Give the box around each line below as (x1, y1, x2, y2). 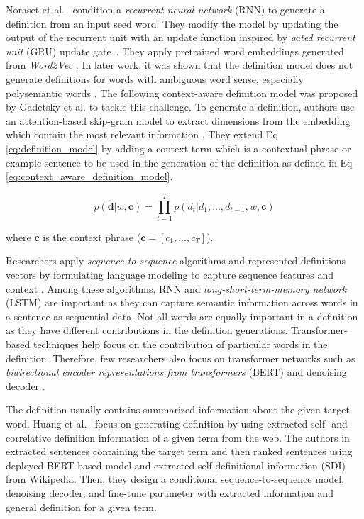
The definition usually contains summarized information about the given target (6, 402, 350, 417)
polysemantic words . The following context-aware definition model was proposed (6, 85, 358, 100)
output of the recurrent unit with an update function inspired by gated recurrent (6, 30, 355, 45)
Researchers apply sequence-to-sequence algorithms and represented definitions (6, 253, 346, 268)
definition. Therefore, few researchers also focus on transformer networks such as (6, 350, 355, 365)
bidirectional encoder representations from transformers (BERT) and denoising (6, 364, 347, 379)
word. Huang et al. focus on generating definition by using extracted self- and (6, 415, 348, 430)
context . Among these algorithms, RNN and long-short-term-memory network (6, 281, 347, 296)
